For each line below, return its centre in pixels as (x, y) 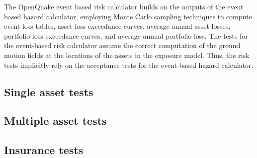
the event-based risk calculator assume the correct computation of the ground (122, 45)
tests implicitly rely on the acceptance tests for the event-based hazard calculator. (129, 65)
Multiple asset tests (55, 121)
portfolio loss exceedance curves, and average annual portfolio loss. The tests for (126, 35)
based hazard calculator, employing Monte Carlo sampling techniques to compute (128, 16)
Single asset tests (49, 91)
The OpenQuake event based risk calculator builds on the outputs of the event (124, 6)
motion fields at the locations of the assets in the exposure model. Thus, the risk (127, 55)
